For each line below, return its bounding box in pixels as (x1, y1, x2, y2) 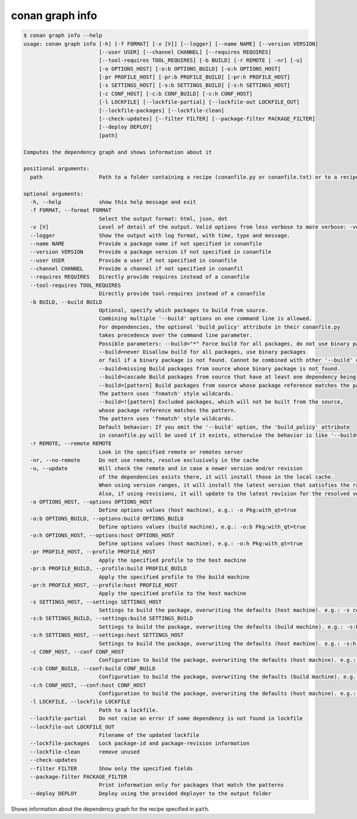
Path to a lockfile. (98, 707, 159, 714)
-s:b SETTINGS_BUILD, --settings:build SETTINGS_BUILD (30, 615, 193, 622)
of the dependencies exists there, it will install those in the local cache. (98, 473, 334, 480)
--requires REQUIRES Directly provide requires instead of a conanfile (30, 274, 250, 280)
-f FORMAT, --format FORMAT (30, 207, 112, 214)
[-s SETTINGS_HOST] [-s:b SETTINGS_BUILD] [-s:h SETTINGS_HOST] (98, 82, 291, 89)
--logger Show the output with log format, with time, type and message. (30, 232, 291, 239)
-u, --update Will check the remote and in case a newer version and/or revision (30, 465, 303, 472)
